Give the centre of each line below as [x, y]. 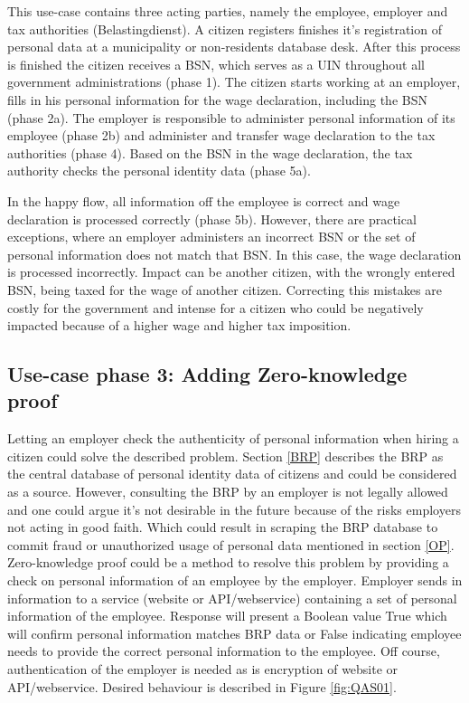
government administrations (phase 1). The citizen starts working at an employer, [234, 82]
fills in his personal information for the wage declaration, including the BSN [217, 99]
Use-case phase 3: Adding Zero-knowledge [207, 374]
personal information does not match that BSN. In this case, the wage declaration [234, 254]
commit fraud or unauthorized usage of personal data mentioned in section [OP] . [231, 544]
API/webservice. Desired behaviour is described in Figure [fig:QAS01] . [202, 686]
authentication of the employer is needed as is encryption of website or [203, 669]
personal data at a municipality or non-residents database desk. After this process [234, 47]
